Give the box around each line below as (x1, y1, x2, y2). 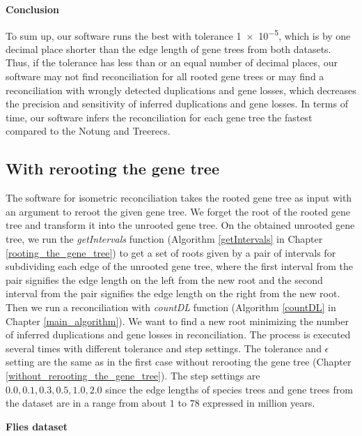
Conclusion (6, 2, 60, 16)
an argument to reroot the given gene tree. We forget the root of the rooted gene (6, 204, 350, 218)
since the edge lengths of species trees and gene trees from (105, 382, 353, 396)
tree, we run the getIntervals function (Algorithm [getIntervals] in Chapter (6, 231, 323, 246)
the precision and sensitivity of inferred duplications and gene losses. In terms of (6, 96, 348, 111)
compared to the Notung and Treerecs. (6, 123, 171, 138)
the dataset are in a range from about (6, 396, 167, 410)
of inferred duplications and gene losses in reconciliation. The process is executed (6, 327, 351, 342)
